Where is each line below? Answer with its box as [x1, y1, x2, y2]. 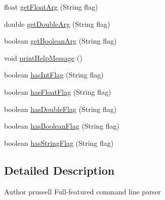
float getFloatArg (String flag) [4, 2, 98, 12]
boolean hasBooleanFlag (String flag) [4, 121, 120, 131]
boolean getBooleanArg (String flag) [4, 35, 117, 46]
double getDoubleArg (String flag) [4, 18, 110, 29]
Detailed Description [4, 162, 115, 178]
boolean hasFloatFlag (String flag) [4, 86, 111, 97]
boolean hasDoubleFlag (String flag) [4, 103, 117, 114]
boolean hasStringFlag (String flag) [4, 137, 114, 148]
